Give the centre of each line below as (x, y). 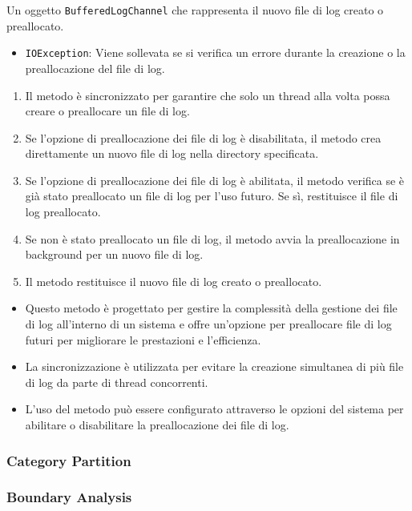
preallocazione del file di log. (95, 68)
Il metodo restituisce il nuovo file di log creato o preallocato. (174, 281)
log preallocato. (63, 212)
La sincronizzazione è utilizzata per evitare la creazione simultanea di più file (214, 366)
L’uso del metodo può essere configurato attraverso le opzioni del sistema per (214, 409)
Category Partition (69, 460)
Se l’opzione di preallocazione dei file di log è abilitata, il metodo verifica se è (215, 180)
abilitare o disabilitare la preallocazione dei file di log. (157, 424)
